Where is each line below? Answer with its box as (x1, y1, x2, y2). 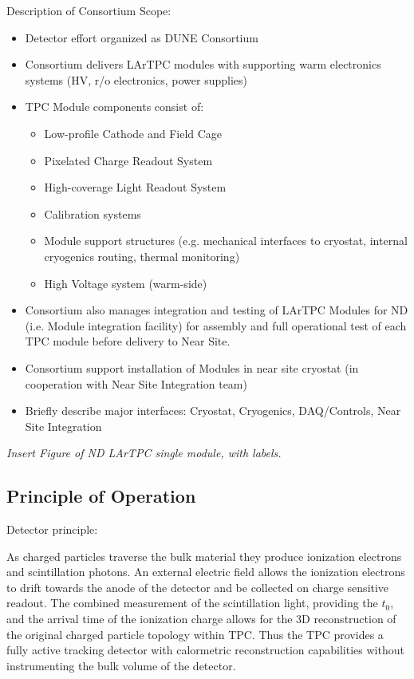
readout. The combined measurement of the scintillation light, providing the (6, 594, 378, 611)
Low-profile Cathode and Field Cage (44, 124, 223, 141)
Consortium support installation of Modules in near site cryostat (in (25, 359, 359, 376)
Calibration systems (44, 205, 141, 222)
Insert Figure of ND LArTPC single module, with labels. (6, 444, 282, 461)
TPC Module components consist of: (25, 98, 204, 115)
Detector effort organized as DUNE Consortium (25, 29, 258, 45)
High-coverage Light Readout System (44, 179, 227, 195)
